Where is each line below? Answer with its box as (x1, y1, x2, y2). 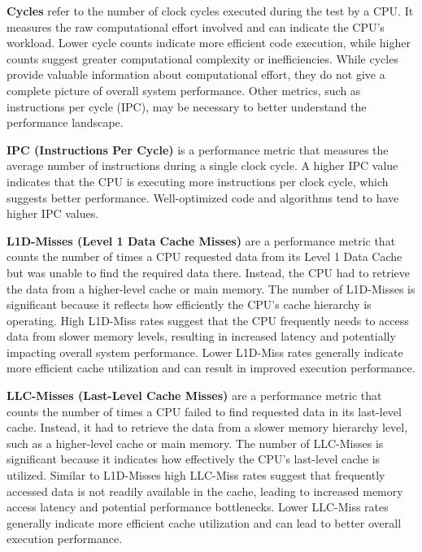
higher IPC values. (7, 205, 99, 222)
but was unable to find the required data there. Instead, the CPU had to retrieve (7, 263, 411, 280)
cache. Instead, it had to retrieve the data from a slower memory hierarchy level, (7, 419, 408, 436)
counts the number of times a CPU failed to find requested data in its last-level (7, 402, 402, 419)
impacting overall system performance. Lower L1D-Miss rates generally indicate (7, 343, 403, 360)
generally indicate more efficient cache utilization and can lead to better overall (7, 514, 402, 531)
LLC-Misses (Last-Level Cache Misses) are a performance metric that (7, 387, 382, 404)
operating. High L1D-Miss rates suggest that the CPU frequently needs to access (7, 311, 409, 328)
